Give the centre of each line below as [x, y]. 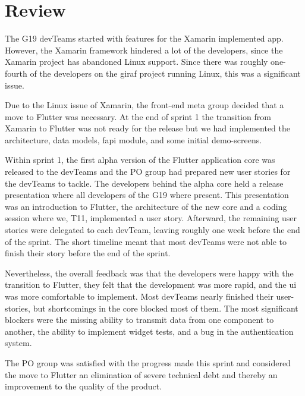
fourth [16, 73]
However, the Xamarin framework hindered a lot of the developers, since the [144, 50]
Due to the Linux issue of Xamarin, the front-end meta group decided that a [144, 105]
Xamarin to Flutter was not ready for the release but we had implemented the [148, 128]
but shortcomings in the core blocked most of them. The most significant [166, 308]
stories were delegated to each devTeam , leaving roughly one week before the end [152, 230]
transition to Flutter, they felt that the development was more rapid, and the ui [151, 285]
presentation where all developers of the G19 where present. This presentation [147, 195]
